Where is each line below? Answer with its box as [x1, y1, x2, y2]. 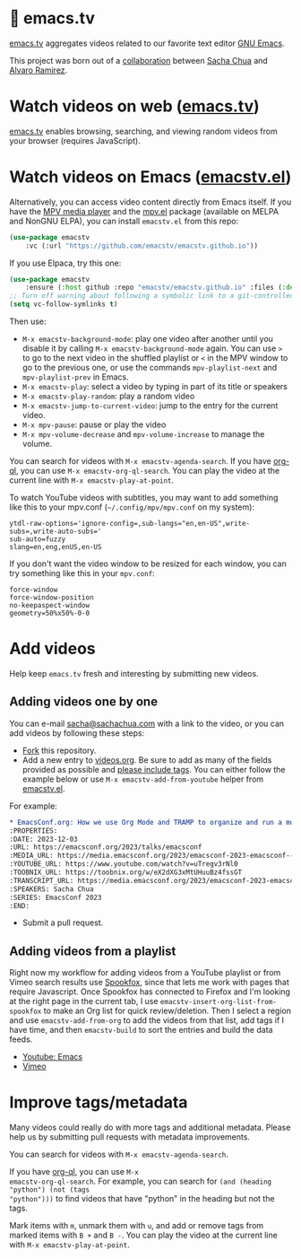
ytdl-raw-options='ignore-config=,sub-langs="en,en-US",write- [9, 520, 251, 529]
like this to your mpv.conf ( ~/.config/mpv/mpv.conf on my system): [9, 502, 255, 512]
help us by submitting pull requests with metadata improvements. [9, 1132, 251, 1142]
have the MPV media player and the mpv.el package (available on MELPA [9, 205, 279, 216]
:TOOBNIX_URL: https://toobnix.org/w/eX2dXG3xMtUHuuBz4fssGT [9, 868, 243, 878]
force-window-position [9, 593, 94, 602]
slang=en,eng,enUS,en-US [9, 543, 102, 552]
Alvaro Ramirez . [9, 65, 68, 75]
